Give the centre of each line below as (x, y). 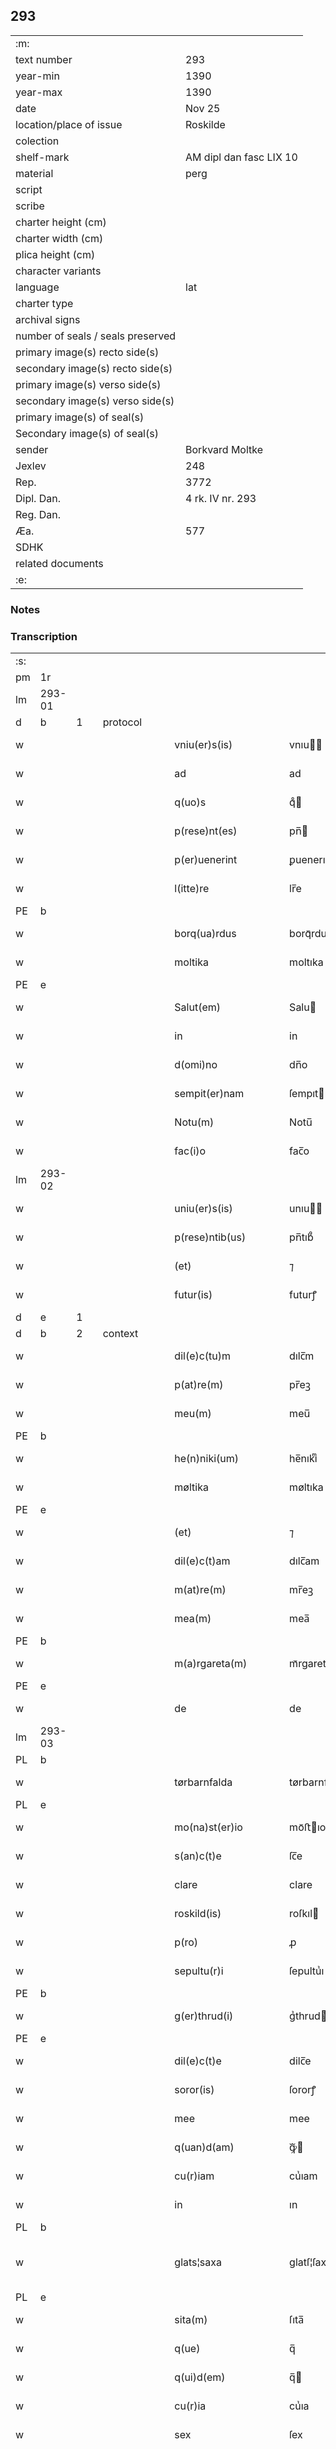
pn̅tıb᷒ (301, 1237)
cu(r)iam (194, 2176)
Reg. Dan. (38, 514)
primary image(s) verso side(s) (88, 384)
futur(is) (193, 1295)
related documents (59, 563)
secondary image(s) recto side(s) (94, 368)
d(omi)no (196, 1065)
